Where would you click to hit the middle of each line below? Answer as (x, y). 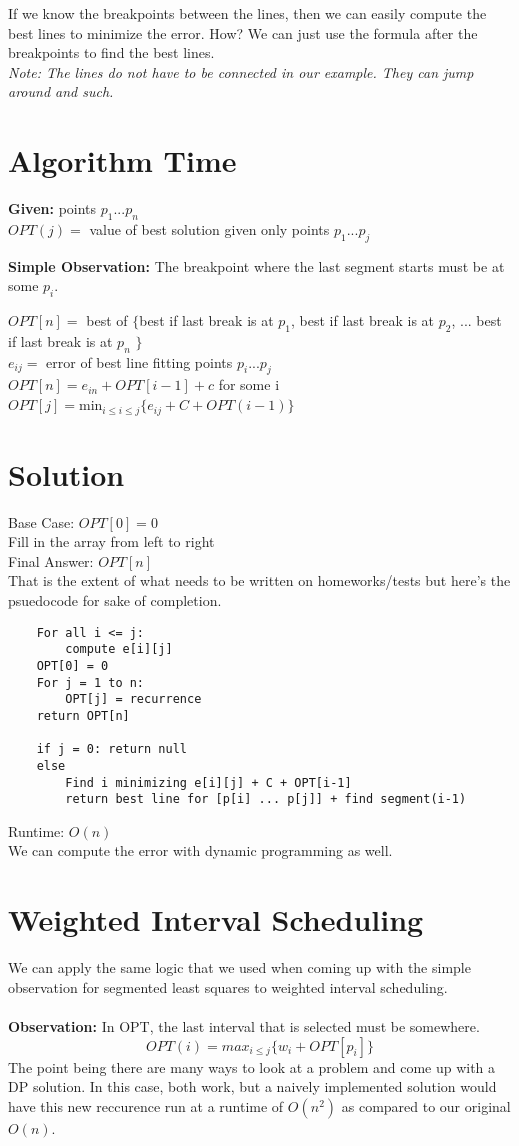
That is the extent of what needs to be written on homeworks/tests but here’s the (259, 580)
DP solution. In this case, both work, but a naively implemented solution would (252, 1086)
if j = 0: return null (111, 749)
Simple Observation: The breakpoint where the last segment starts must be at (256, 265)
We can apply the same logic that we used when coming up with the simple (239, 967)
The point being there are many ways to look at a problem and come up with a (252, 1066)
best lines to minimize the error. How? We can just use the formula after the (243, 32)
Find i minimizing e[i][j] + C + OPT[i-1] (208, 782)
